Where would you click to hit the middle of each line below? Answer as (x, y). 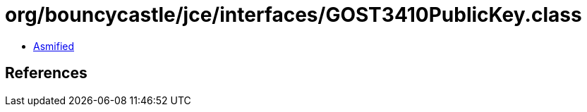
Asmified (54, 46)
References (46, 73)
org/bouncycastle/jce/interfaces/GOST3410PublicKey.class (293, 15)
